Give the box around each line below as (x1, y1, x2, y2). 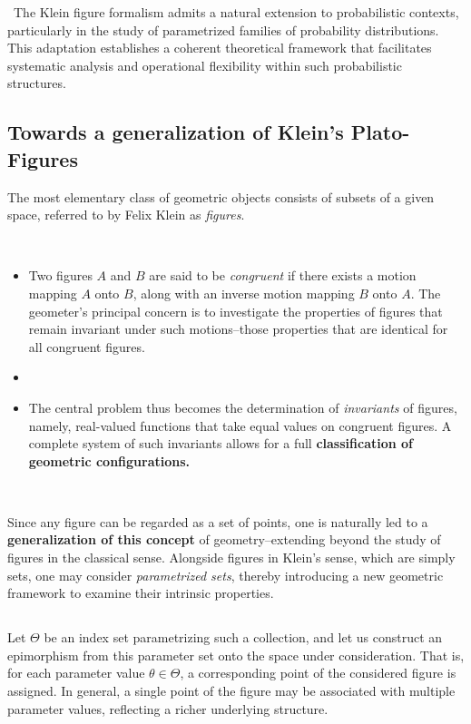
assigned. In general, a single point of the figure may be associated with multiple (7, 681, 456, 700)
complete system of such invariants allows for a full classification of (28, 434, 414, 453)
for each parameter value (7, 663, 145, 682)
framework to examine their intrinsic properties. (7, 583, 274, 602)
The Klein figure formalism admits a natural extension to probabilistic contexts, (13, 3, 459, 21)
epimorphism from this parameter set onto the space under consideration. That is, (7, 645, 465, 664)
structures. (7, 73, 66, 93)
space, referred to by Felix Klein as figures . (7, 205, 245, 224)
